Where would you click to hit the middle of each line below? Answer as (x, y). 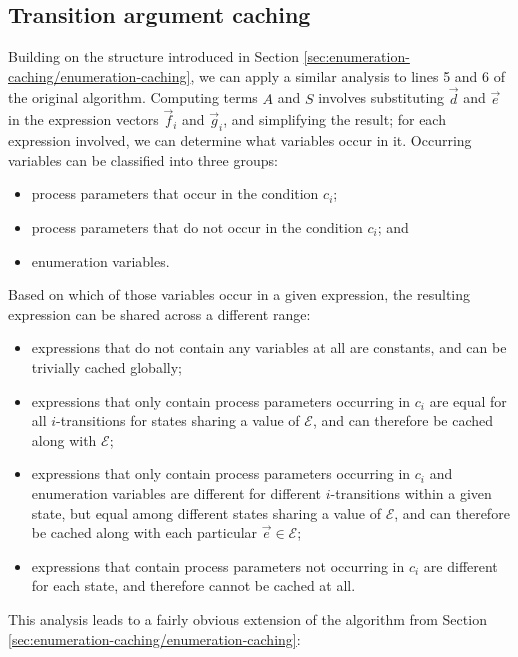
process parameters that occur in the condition (175, 193)
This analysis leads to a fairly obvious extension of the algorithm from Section (247, 618)
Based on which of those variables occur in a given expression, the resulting (239, 294)
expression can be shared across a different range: (159, 313)
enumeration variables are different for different (176, 492)
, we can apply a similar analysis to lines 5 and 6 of (347, 75)
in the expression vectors (83, 119)
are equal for (468, 400)
